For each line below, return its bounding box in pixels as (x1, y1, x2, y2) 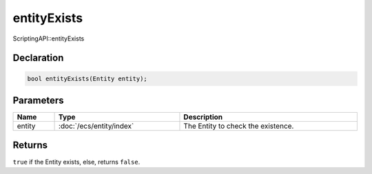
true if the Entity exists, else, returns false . (12, 157, 141, 166)
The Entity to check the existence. (183, 121, 294, 131)
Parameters (12, 94, 64, 106)
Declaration (12, 52, 64, 64)
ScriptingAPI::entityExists (12, 34, 85, 43)
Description (183, 112, 223, 122)
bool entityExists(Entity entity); (27, 74, 147, 83)
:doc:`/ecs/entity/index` (59, 121, 134, 131)
